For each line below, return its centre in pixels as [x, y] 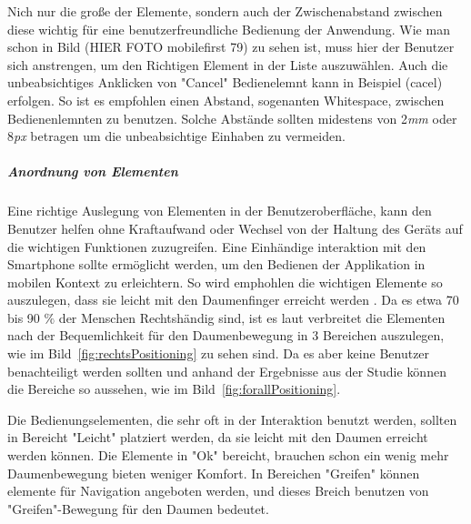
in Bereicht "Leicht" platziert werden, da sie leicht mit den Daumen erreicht [218, 437]
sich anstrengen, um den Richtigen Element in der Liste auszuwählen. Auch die [228, 64]
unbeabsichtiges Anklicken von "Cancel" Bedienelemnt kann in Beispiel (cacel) [225, 82]
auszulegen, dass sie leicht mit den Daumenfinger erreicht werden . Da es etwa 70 [233, 300]
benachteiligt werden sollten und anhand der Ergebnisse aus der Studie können [227, 371]
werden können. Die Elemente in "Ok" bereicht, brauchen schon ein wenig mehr [228, 455]
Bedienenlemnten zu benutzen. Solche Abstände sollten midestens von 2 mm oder [232, 118]
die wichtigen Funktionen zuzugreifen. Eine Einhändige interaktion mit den [217, 246]
